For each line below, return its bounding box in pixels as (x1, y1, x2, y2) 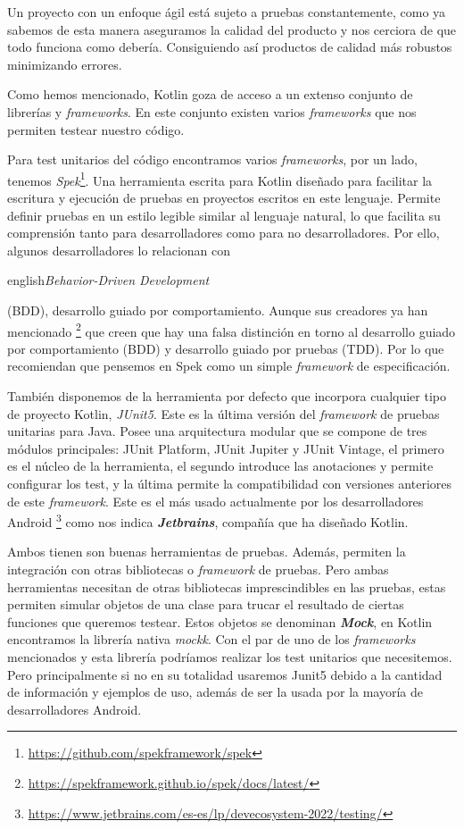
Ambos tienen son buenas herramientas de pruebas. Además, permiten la (7, 542, 406, 561)
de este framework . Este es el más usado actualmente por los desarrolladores (7, 491, 424, 510)
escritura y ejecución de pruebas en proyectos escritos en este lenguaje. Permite (7, 188, 441, 206)
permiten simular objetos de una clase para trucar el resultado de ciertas (7, 595, 404, 614)
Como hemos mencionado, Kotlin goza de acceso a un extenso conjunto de (7, 85, 413, 104)
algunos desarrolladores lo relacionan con (7, 240, 231, 259)
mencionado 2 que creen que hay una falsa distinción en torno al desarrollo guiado (7, 319, 456, 340)
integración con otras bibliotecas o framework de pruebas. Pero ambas (7, 560, 389, 578)
